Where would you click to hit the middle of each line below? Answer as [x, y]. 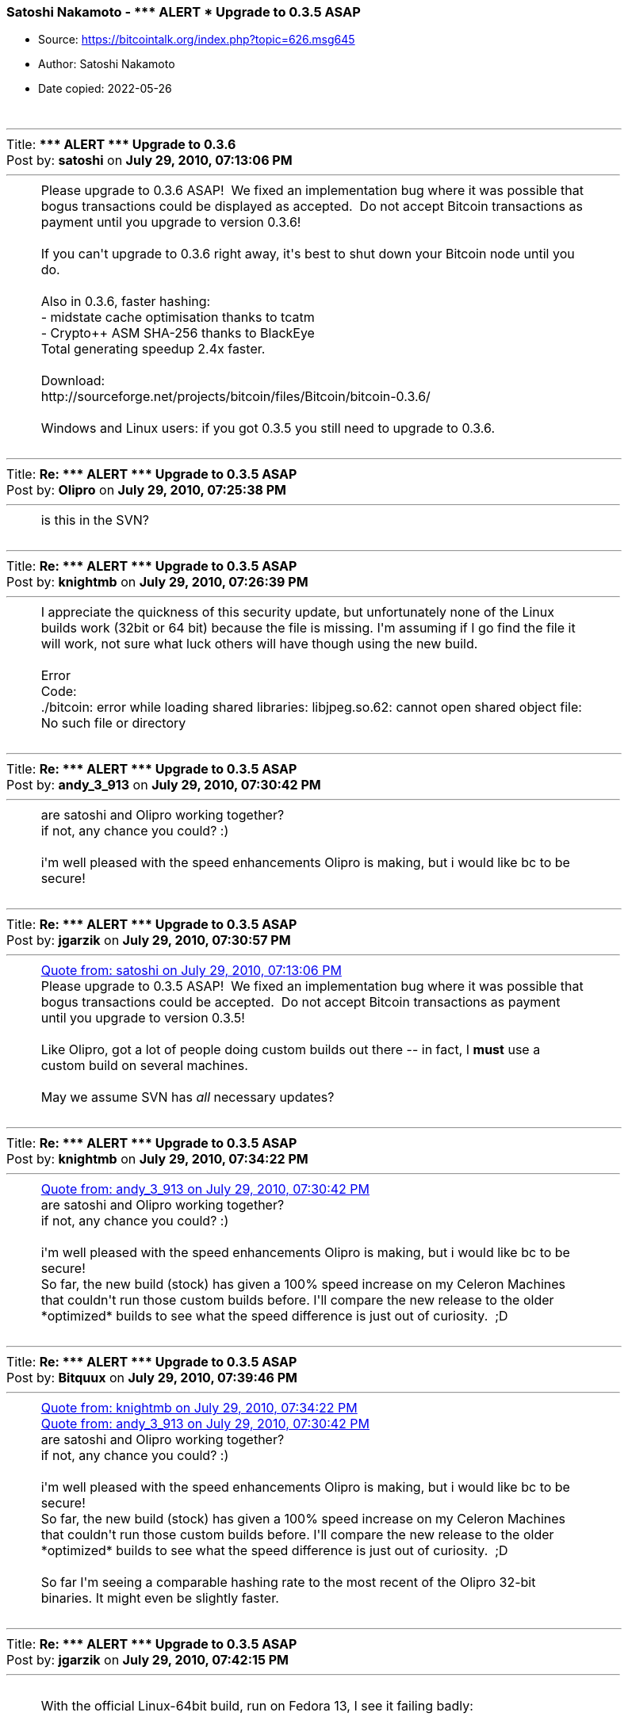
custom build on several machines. [144, 1066]
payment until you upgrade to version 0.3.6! [171, 222]
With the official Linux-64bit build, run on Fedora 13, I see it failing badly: [257, 1706]
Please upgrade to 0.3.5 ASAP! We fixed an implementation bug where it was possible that [312, 986]
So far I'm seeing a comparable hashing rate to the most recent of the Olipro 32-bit [288, 1582]
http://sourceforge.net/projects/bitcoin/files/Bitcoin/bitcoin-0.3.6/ [235, 397]
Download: [73, 381]
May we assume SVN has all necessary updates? [188, 1097]
